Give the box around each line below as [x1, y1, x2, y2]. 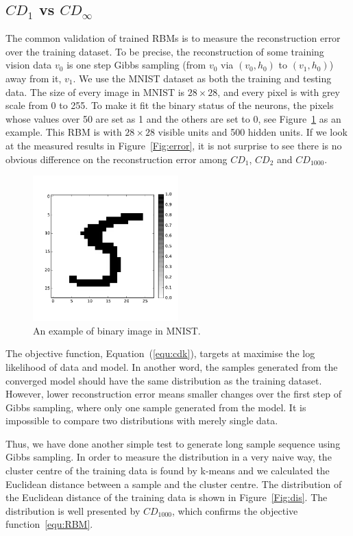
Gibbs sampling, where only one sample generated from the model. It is [5, 400, 306, 414]
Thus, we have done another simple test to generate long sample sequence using [5, 436, 341, 450]
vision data [5, 58, 52, 72]
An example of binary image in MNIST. [33, 323, 201, 337]
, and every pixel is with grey [217, 84, 340, 99]
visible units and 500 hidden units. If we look [158, 125, 348, 139]
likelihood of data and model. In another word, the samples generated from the [5, 359, 338, 374]
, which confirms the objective [171, 503, 298, 517]
